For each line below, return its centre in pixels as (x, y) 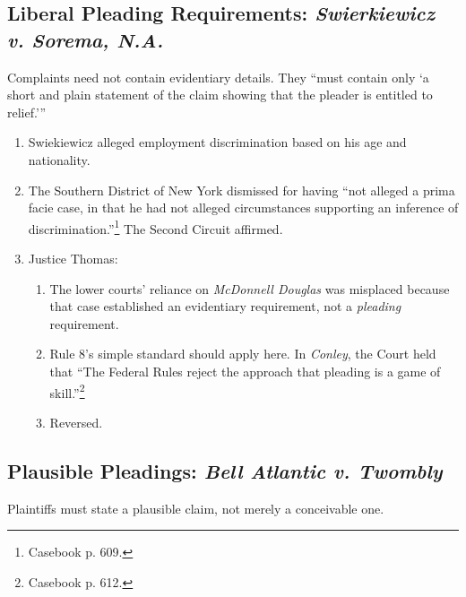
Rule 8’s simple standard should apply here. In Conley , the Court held (243, 354)
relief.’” (27, 112)
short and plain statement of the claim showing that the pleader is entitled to (220, 95)
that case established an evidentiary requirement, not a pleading (225, 306)
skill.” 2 (67, 391)
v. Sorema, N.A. (86, 39)
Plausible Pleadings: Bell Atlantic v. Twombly (225, 470)
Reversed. (76, 422)
